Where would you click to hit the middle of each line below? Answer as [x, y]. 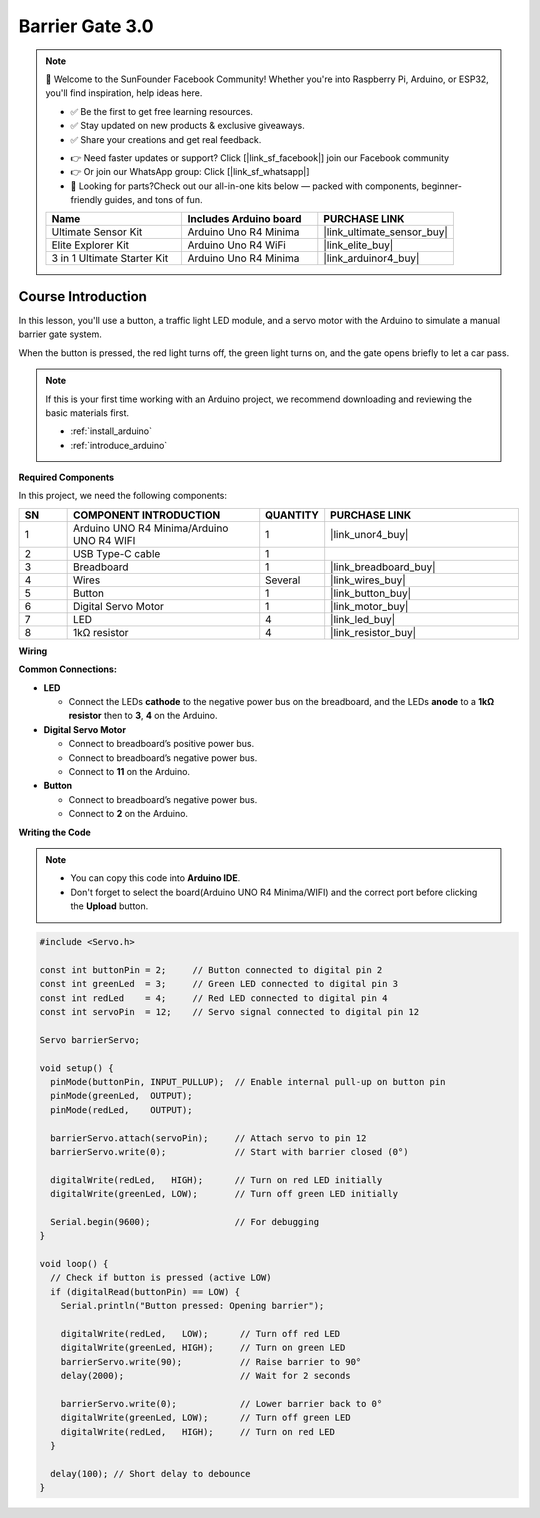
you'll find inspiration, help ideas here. [124, 93]
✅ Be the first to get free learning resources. [162, 111]
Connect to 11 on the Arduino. [129, 771]
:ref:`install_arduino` [111, 431]
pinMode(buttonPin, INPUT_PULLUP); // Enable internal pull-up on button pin [248, 1082]
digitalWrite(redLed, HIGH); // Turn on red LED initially [216, 1179]
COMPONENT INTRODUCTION [146, 515]
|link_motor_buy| [369, 606]
